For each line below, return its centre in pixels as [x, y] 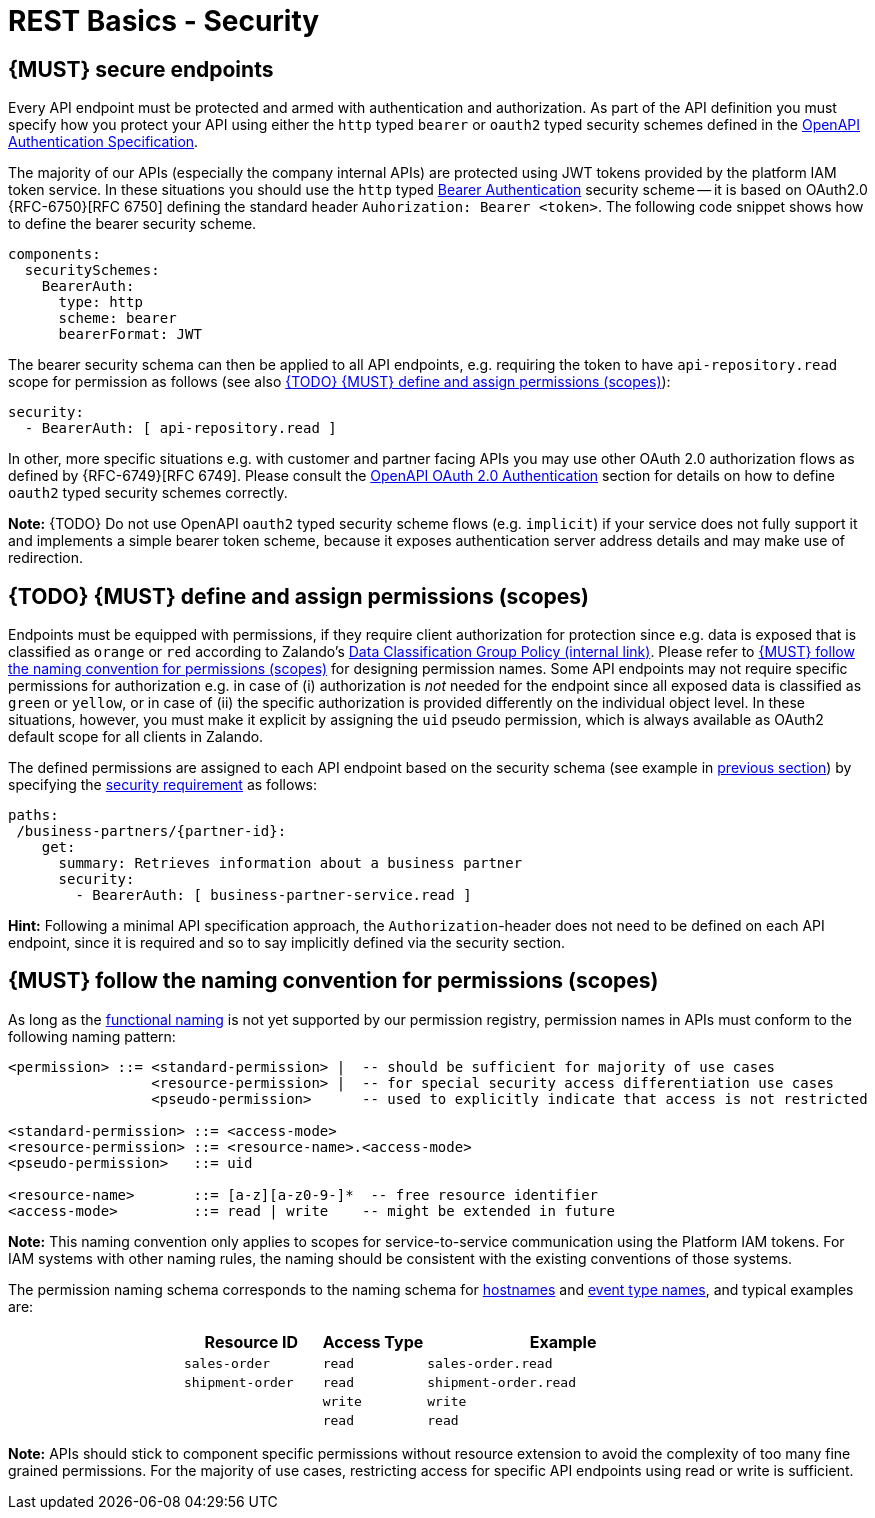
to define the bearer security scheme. [132, 224]
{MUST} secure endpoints [141, 69]
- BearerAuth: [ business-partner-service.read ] [273, 895]
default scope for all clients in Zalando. [136, 737]
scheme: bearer [117, 318]
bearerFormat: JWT [130, 334]
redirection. [46, 558]
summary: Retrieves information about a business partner [290, 863]
